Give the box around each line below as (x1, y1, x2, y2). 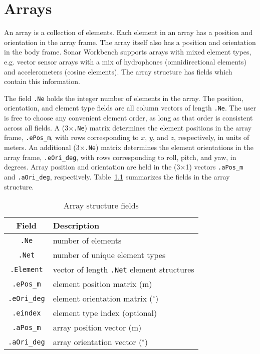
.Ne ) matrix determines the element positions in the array (74, 122, 252, 132)
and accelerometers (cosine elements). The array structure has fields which (4, 66, 232, 76)
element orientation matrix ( (53, 292, 153, 304)
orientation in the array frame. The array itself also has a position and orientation (4, 36, 256, 47)
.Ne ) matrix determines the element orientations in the (85, 141, 253, 152)
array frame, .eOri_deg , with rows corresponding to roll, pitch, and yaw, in (4, 151, 236, 162)
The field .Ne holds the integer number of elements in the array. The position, (4, 92, 243, 103)
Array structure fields (63, 199, 139, 211)
